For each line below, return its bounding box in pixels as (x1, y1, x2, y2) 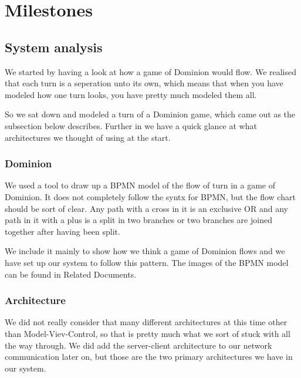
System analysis (5, 38, 103, 56)
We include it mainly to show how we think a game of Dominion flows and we (5, 245, 285, 257)
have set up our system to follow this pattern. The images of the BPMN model (5, 256, 289, 268)
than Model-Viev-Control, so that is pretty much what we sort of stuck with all (5, 327, 290, 339)
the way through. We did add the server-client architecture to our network (5, 339, 272, 351)
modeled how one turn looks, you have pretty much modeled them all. (5, 88, 257, 100)
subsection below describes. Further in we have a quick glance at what (5, 119, 257, 131)
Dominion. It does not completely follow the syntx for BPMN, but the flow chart (5, 190, 296, 203)
